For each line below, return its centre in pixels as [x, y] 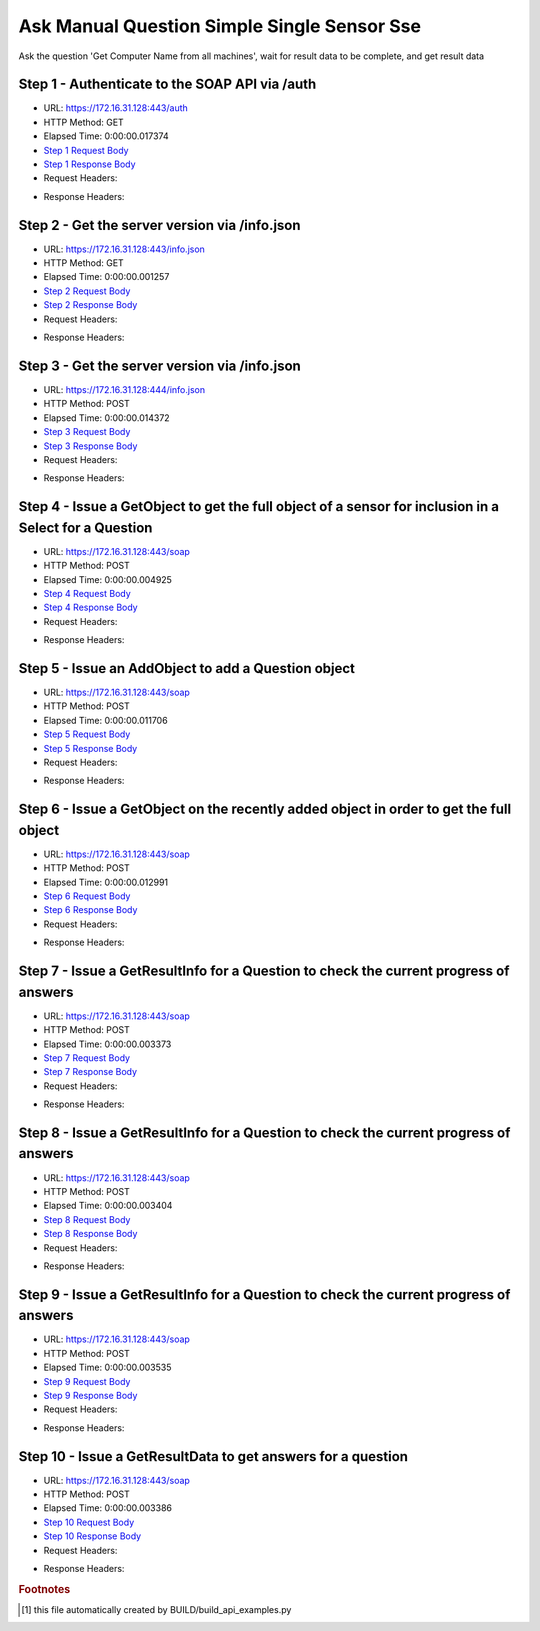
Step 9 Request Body [87, 1381]
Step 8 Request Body [87, 1219]
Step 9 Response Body [90, 1395]
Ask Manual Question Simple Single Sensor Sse [220, 26]
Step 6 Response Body [90, 910]
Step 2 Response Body [90, 305]
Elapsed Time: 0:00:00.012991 [106, 882]
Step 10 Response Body [92, 1536]
